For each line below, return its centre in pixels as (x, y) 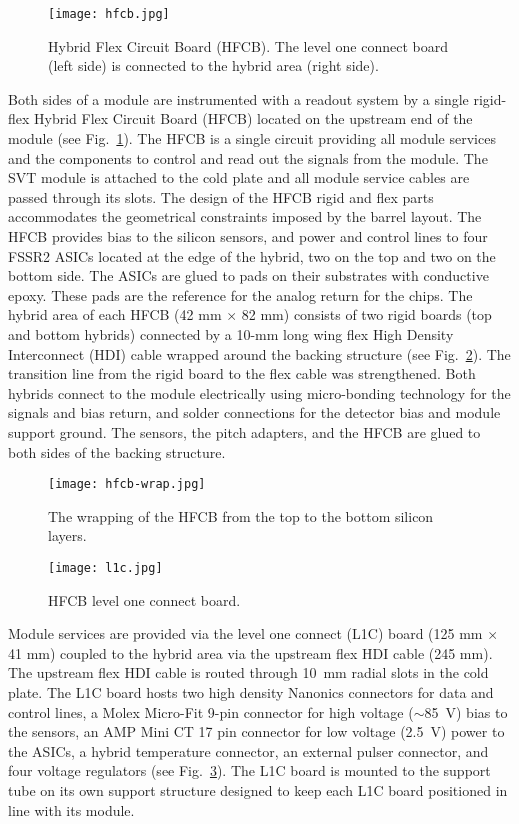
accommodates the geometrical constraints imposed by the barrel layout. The (245, 216)
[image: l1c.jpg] (105, 567)
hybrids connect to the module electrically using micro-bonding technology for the (259, 392)
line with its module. (71, 809)
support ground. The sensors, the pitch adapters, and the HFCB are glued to (244, 431)
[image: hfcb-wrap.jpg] (127, 484)
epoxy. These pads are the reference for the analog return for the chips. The (240, 294)
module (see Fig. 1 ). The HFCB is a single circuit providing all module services (252, 138)
